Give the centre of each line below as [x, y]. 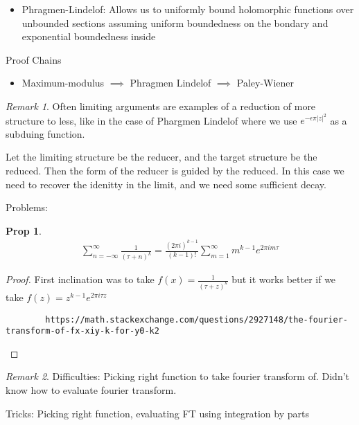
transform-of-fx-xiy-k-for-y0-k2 [82, 331]
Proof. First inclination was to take [80, 279]
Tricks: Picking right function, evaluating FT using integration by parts [157, 413]
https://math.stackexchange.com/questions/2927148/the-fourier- [196, 319]
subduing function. [45, 133]
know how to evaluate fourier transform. [91, 390]
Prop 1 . [24, 230]
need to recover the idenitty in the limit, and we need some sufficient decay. [166, 184]
